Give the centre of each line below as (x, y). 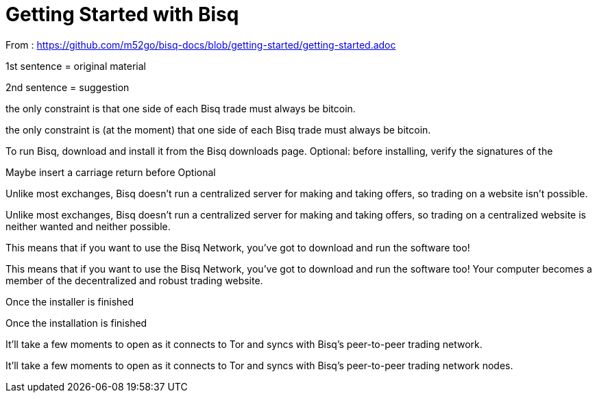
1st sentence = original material (76, 66)
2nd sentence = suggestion (68, 87)
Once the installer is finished (70, 301)
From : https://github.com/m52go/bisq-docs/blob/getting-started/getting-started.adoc (201, 45)
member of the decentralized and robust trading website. (134, 280)
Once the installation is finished (76, 323)
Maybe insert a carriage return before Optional (111, 172)
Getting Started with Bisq (122, 14)
